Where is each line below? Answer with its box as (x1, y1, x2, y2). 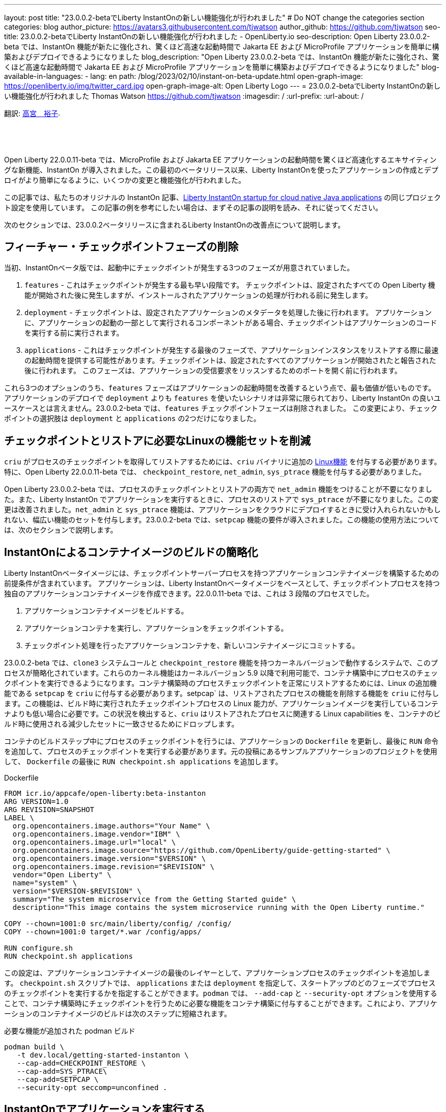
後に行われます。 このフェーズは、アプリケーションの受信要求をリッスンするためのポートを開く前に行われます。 (24, 366, 402, 375)
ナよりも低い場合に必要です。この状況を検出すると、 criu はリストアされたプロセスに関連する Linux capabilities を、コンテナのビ (4, 709, 441, 718)
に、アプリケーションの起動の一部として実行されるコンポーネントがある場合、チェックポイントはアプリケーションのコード (24, 318, 437, 327)
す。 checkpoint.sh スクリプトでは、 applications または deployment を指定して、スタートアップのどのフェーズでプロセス (4, 979, 436, 988)
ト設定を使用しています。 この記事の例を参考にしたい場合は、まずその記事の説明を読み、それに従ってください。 (4, 203, 382, 212)
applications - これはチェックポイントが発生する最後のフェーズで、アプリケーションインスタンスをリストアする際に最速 (24, 346, 439, 355)
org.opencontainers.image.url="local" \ (12, 838, 176, 847)
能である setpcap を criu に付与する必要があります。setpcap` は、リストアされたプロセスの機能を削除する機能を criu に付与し (4, 689, 439, 698)
